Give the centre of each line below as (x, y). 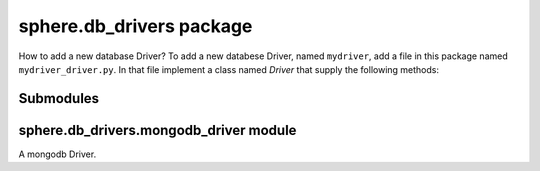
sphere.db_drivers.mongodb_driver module (157, 130)
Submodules (59, 98)
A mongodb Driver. (57, 154)
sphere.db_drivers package (135, 26)
